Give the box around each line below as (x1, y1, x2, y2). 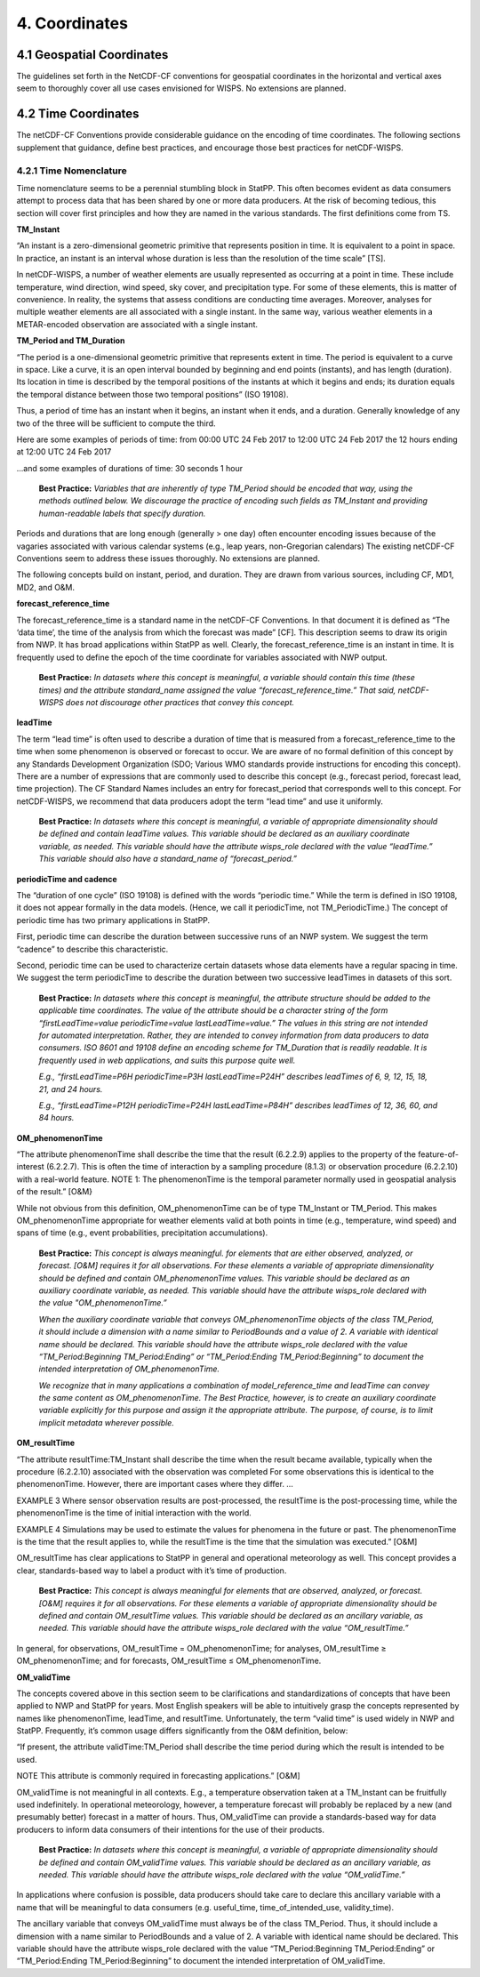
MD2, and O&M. (16, 582, 76, 592)
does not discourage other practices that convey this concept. (65, 696, 295, 707)
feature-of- (418, 1149, 460, 1160)
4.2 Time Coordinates (16, 107, 140, 122)
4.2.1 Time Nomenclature (16, 165, 128, 177)
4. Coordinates (16, 13, 129, 33)
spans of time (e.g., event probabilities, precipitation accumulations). (16, 1227, 268, 1238)
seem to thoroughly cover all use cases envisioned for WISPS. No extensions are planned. (16, 83, 347, 93)
